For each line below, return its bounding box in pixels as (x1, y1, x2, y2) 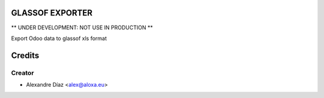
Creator (11, 69, 34, 77)
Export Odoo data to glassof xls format (11, 35, 107, 42)
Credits (11, 50, 40, 60)
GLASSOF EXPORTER (11, 8, 93, 18)
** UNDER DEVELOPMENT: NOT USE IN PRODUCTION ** (11, 24, 153, 31)
